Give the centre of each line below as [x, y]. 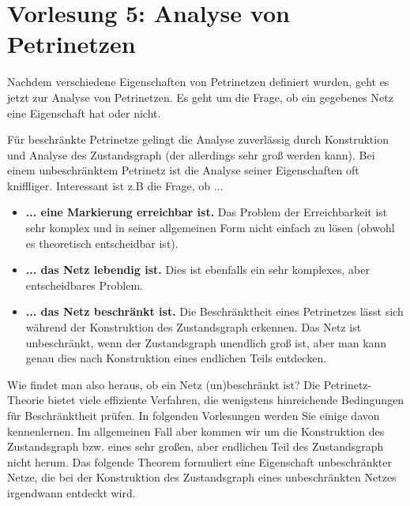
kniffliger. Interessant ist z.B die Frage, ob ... [115, 185]
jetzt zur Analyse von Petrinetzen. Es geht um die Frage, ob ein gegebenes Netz [200, 97]
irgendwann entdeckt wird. [71, 492]
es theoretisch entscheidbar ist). [102, 243]
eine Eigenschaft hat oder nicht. [84, 112]
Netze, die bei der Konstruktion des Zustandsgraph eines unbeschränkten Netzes [202, 477]
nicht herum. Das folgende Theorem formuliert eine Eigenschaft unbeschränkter [199, 461]
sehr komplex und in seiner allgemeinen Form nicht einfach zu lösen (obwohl [210, 228]
